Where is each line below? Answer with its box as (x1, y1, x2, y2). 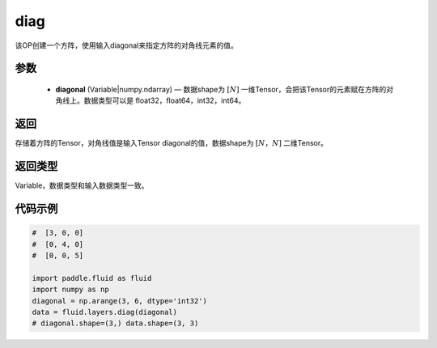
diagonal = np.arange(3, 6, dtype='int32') (32, 296, 208, 305)
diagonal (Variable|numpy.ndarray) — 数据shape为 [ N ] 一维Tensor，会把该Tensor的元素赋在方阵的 (55, 84, 387, 94)
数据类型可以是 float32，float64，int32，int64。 (83, 95, 246, 105)
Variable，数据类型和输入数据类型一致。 (15, 180, 149, 190)
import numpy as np (32, 285, 109, 295)
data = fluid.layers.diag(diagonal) (32, 308, 178, 316)
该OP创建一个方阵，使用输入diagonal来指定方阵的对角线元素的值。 (15, 40, 238, 50)
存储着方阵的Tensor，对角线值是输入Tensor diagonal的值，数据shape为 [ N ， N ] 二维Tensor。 (15, 138, 328, 148)
